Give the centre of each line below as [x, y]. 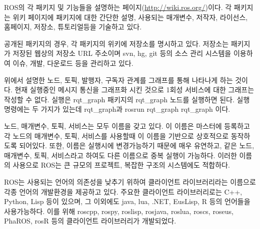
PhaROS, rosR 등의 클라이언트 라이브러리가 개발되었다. [90, 221]
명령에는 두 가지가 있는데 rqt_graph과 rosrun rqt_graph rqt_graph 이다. [117, 109]
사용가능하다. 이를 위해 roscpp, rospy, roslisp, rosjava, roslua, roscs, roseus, [119, 211]
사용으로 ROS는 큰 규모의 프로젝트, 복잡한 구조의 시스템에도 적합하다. [121, 165]
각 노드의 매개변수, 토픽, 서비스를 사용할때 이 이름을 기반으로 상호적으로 [116, 135]
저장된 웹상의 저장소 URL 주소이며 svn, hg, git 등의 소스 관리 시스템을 [122, 53]
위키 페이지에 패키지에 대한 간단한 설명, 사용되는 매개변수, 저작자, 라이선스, [130, 17]
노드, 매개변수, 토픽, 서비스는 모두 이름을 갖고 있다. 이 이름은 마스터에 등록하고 [127, 125]
